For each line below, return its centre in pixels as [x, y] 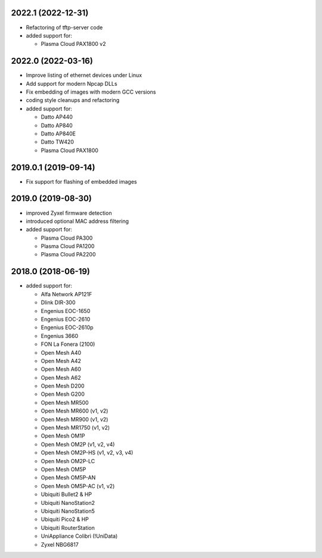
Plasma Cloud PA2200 [68, 255]
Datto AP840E [58, 134]
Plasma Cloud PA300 [67, 238]
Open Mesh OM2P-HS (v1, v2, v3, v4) [87, 452]
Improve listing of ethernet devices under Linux [84, 75]
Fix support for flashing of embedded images [81, 181]
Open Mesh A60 [61, 369]
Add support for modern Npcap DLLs [72, 83]
